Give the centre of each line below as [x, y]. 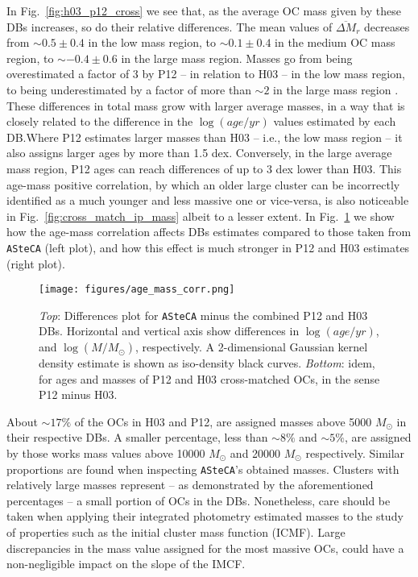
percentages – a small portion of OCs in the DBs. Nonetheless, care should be [199, 500]
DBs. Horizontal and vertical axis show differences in [169, 331]
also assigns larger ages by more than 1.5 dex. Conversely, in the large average [199, 153]
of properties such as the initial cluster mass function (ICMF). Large [176, 532]
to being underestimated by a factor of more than [129, 89]
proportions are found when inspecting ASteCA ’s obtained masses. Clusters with [203, 469]
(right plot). [36, 263]
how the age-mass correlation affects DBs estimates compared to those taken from [209, 232]
